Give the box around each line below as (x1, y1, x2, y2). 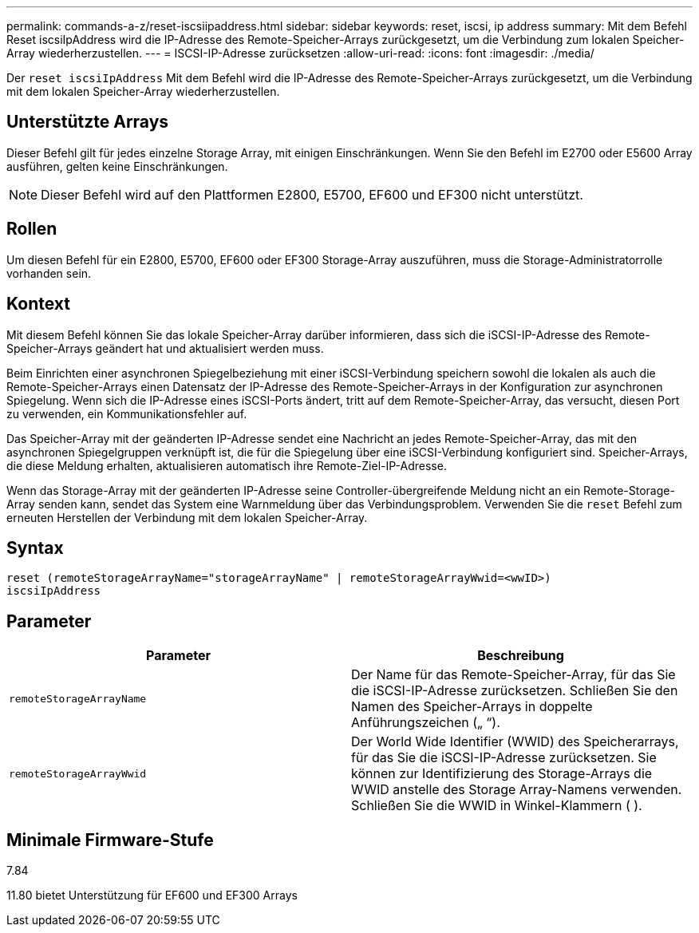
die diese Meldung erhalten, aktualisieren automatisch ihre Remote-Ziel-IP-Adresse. (6, 458, 447, 472)
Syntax (6, 537, 64, 558)
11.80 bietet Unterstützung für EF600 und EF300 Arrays (6, 888, 298, 903)
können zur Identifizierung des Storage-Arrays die (351, 765, 653, 782)
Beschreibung (477, 647, 564, 664)
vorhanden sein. (6, 266, 92, 280)
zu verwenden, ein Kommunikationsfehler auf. (6, 406, 247, 421)
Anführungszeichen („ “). (351, 714, 500, 731)
